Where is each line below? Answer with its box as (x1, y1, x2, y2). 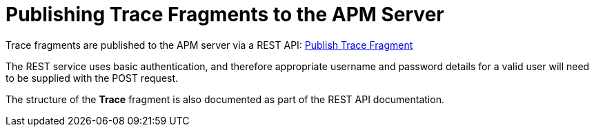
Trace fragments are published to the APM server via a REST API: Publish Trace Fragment (6, 38, 413, 51)
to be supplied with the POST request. (6, 71, 179, 84)
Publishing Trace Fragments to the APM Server (6, 3, 444, 26)
